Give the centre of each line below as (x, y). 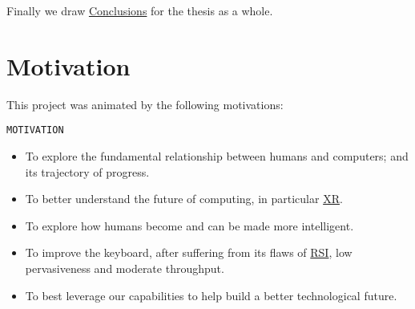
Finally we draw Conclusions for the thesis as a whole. (140, 10)
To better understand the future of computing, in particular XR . (184, 199)
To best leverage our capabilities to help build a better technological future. (211, 295)
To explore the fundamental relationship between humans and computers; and (217, 155)
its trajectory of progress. (87, 171)
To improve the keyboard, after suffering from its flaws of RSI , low (189, 252)
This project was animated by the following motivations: (145, 104)
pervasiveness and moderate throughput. (125, 268)
